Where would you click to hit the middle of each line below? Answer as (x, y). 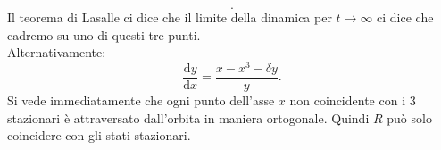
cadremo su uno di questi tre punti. (104, 34)
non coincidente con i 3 (353, 100)
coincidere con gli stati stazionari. (99, 135)
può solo (409, 117)
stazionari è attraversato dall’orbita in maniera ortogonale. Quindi (188, 117)
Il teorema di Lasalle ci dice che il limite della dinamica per (170, 17)
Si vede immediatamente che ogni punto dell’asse (141, 100)
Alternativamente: (57, 52)
